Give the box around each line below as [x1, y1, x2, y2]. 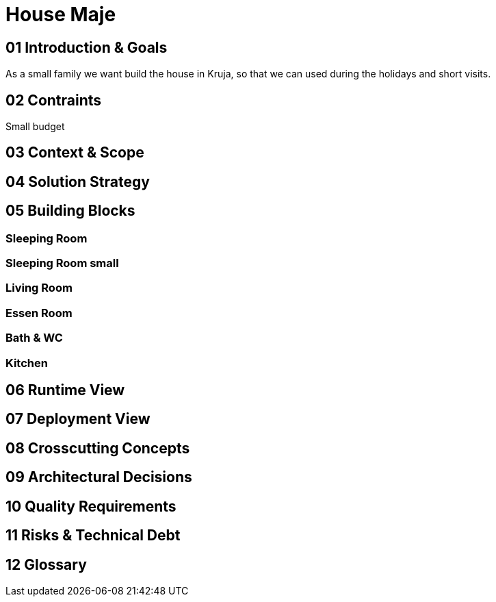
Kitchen [5, 355, 48, 370]
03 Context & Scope [5, 144, 144, 162]
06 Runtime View [5, 381, 125, 399]
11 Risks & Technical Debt [5, 527, 181, 544]
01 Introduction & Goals [5, 38, 168, 56]
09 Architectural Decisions [5, 468, 192, 486]
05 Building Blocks [5, 202, 135, 220]
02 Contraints [5, 91, 102, 109]
